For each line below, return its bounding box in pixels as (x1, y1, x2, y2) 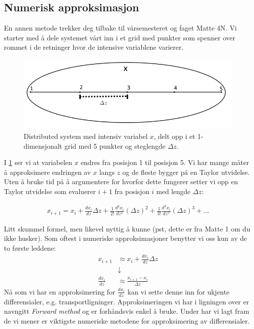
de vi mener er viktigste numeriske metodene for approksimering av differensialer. (4, 315, 250, 326)
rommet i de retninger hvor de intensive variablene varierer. (4, 42, 184, 52)
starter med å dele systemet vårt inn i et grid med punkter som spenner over (4, 32, 235, 42)
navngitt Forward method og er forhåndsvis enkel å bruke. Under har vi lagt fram (4, 306, 250, 316)
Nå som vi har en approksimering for (4, 286, 115, 296)
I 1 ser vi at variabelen (4, 157, 72, 167)
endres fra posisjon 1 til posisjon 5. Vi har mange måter (80, 157, 249, 167)
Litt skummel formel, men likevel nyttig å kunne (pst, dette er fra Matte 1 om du (4, 223, 251, 233)
